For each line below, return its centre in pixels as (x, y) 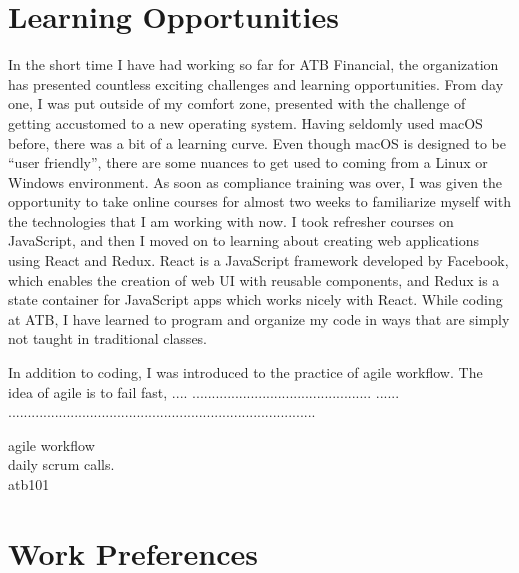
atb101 (29, 484)
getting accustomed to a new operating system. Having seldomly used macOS (245, 122)
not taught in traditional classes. (108, 338)
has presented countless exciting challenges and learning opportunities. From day (256, 83)
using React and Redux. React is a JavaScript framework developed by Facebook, (258, 260)
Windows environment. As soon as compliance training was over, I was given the (255, 181)
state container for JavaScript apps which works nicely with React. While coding (255, 299)
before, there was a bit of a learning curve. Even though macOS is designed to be (257, 142)
